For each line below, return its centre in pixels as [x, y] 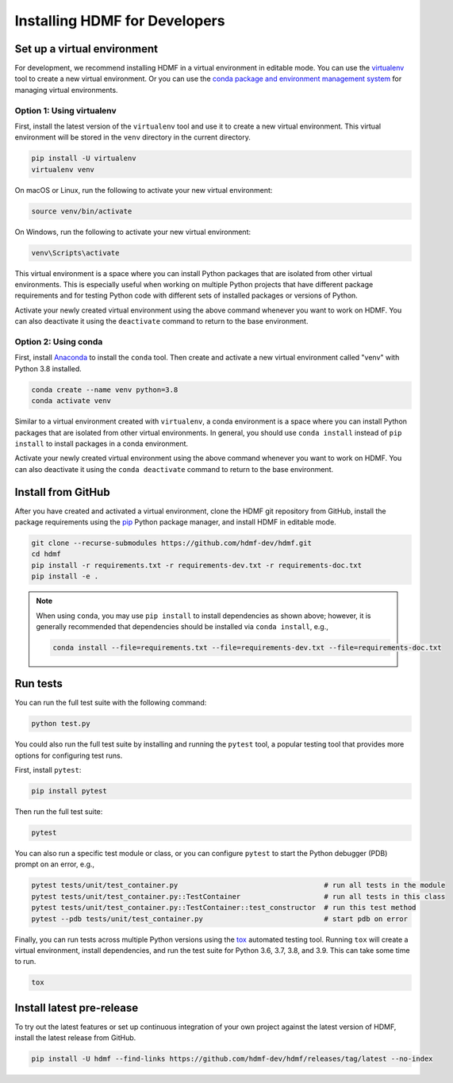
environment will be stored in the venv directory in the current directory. [133, 137]
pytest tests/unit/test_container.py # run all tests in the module [238, 885]
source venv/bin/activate [82, 211]
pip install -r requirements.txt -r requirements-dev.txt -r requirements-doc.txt [197, 565]
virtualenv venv [63, 169]
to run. [25, 962]
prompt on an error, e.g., [55, 864]
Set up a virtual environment [86, 49]
